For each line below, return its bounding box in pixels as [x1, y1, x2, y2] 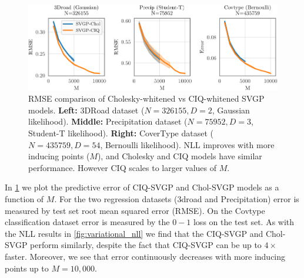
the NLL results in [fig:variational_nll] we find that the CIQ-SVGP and [5, 227, 263, 239]
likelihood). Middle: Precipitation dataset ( [28, 115, 188, 128]
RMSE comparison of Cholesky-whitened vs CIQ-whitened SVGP [28, 92, 265, 105]
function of [5, 192, 44, 205]
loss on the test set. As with [193, 216, 295, 228]
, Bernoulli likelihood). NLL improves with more [100, 138, 275, 150]
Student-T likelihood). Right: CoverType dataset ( [28, 126, 214, 139]
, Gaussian [212, 103, 250, 116]
